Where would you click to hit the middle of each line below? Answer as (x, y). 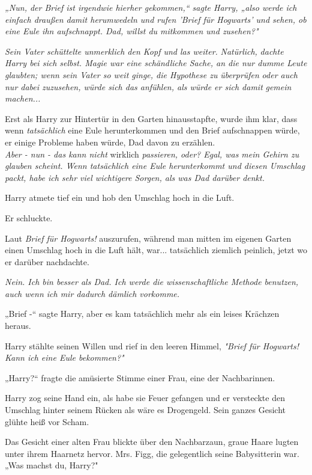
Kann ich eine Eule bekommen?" (64, 357)
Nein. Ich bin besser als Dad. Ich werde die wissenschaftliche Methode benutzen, (152, 282)
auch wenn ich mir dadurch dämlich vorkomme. (92, 293)
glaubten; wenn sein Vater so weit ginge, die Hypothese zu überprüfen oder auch (151, 74)
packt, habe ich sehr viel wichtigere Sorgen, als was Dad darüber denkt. (135, 177)
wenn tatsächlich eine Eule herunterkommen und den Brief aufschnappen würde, (152, 130)
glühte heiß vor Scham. (47, 421)
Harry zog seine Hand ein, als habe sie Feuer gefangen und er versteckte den (145, 398)
